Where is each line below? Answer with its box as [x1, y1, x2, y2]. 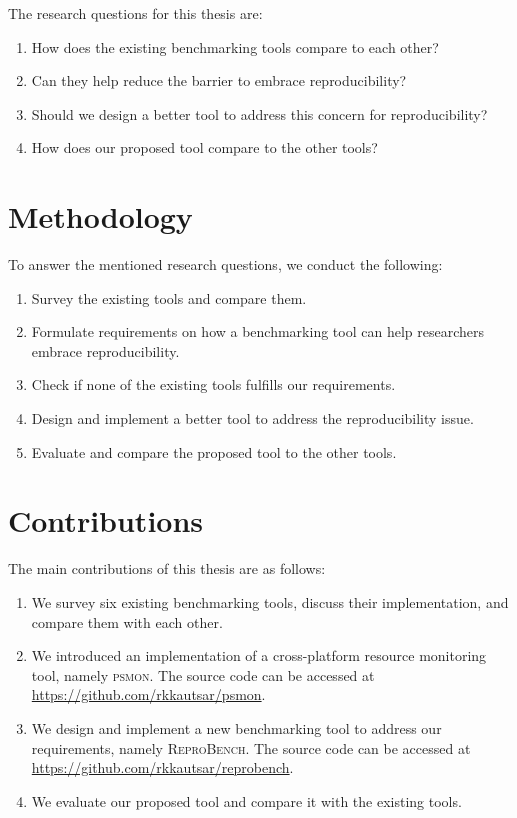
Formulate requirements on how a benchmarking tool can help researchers [31, 321, 484, 342]
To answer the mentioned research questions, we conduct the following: [8, 254, 443, 275]
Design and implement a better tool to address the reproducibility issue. [31, 408, 474, 429]
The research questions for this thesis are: [8, 3, 263, 23]
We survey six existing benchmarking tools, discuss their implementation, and [31, 591, 509, 612]
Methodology [8, 196, 193, 237]
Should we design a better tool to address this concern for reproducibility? [31, 103, 488, 124]
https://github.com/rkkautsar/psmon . [31, 684, 266, 705]
